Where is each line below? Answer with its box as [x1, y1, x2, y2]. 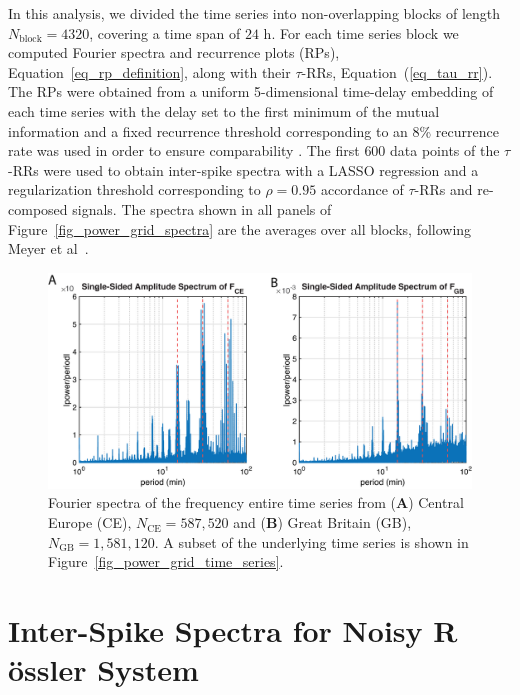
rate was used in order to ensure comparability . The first [8, 140, 360, 161]
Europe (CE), [48, 512, 132, 533]
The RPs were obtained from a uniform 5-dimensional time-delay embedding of [8, 81, 494, 102]
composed [8, 198, 68, 219]
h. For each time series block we [263, 22, 459, 43]
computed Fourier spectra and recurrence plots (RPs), [8, 42, 340, 63]
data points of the [390, 140, 500, 161]
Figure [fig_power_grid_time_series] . [48, 551, 284, 572]
